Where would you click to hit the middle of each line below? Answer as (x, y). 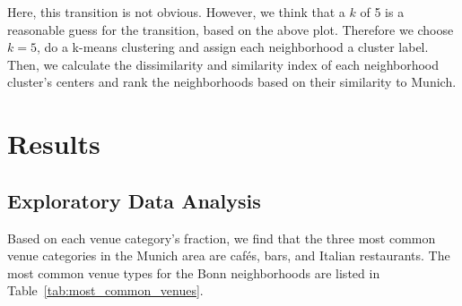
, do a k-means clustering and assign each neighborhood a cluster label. (232, 47)
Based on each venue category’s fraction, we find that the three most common (222, 238)
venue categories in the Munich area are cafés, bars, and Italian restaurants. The (229, 255)
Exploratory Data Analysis (134, 200)
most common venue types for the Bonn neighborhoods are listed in (194, 272)
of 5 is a (382, 12)
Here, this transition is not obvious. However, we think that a (176, 12)
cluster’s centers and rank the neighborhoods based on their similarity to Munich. (232, 82)
